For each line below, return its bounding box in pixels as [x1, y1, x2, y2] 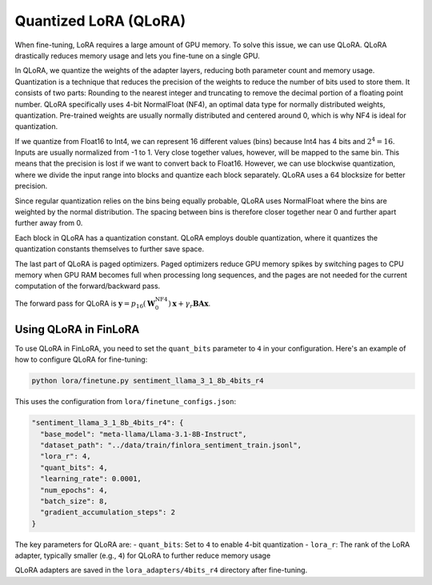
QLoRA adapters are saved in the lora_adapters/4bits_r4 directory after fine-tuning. [14, 565, 308, 575]
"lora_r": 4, [40, 452, 91, 461]
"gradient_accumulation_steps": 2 [40, 508, 176, 517]
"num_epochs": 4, [40, 485, 108, 495]
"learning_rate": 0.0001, [40, 475, 142, 483]
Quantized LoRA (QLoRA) [14, 12, 186, 30]
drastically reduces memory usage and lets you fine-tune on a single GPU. [14, 50, 260, 60]
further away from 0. [14, 218, 83, 228]
